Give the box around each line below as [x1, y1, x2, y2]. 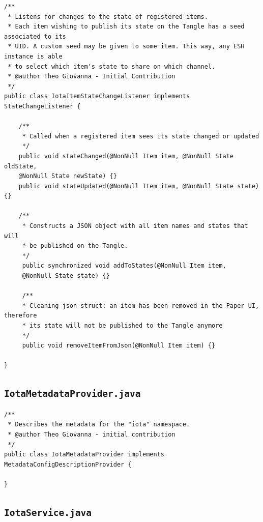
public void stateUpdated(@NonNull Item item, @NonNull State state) [18, 182, 259, 190]
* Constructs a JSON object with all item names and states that [22, 222, 248, 230]
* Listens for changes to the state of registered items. [8, 13, 208, 20]
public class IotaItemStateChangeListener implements [4, 93, 190, 100]
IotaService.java [4, 507, 92, 518]
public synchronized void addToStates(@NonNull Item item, [22, 262, 226, 270]
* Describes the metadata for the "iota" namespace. [8, 421, 190, 428]
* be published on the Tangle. [22, 242, 128, 250]
